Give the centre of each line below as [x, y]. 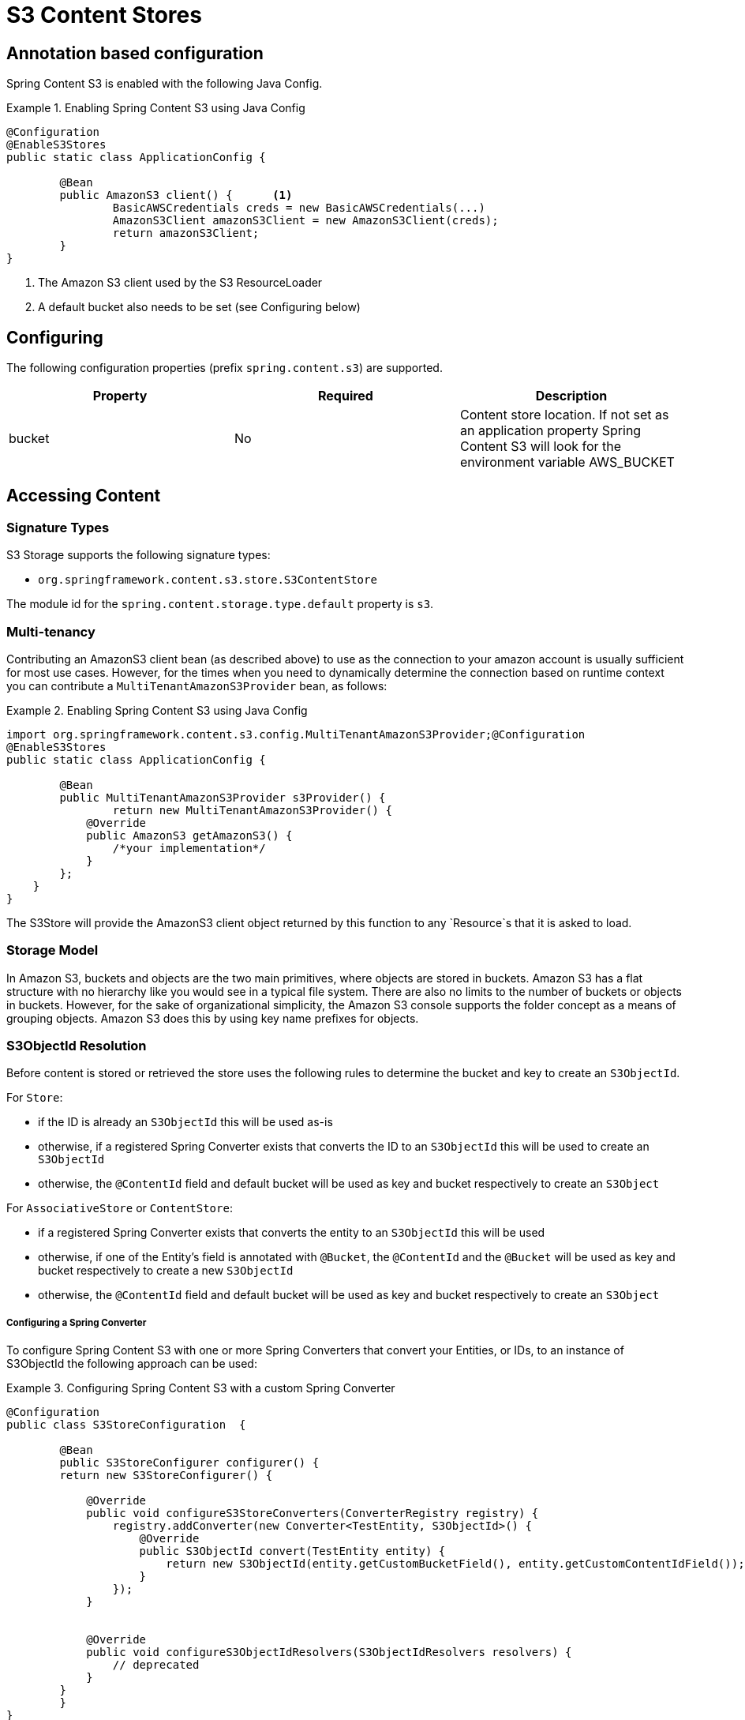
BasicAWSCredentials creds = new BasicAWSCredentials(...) [299, 208]
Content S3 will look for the [541, 447]
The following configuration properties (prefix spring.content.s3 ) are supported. [225, 368]
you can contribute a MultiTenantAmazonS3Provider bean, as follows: [197, 685]
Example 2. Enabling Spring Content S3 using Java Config [157, 710]
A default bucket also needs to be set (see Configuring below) [199, 307]
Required [345, 396]
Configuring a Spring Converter [77, 1322]
